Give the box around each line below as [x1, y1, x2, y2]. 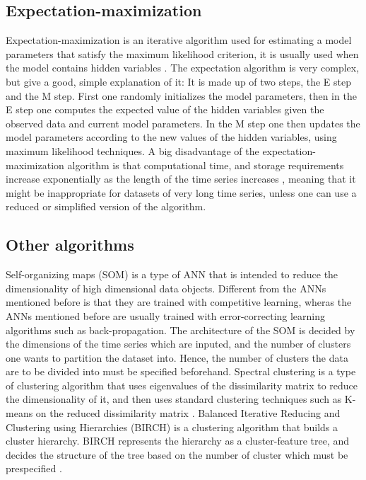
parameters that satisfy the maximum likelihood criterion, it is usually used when [6, 46, 359, 61]
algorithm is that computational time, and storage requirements [67, 157, 344, 172]
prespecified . [6, 461, 62, 476]
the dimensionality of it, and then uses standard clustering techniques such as [6, 392, 342, 406]
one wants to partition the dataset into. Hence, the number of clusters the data [6, 350, 348, 365]
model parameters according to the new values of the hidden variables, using [6, 130, 337, 144]
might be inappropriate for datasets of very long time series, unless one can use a [6, 185, 357, 200]
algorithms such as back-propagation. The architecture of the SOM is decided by [6, 322, 355, 337]
